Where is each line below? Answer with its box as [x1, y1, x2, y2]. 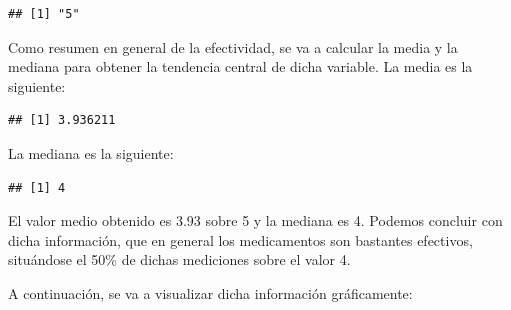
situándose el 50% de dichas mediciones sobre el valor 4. [8, 249, 351, 270]
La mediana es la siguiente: [8, 142, 174, 163]
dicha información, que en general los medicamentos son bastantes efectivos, [8, 229, 473, 250]
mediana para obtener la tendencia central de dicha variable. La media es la [8, 56, 473, 77]
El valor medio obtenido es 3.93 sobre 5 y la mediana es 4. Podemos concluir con [8, 210, 503, 231]
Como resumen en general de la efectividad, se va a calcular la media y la [8, 36, 458, 57]
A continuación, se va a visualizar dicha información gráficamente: [8, 282, 413, 303]
